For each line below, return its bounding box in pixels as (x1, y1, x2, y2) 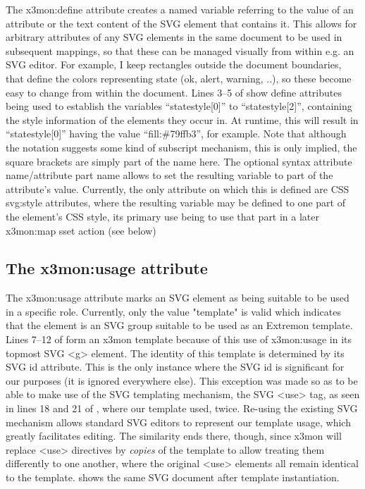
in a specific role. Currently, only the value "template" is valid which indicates (6, 304, 341, 318)
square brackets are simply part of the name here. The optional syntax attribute (6, 154, 352, 168)
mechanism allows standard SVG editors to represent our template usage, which (6, 414, 351, 429)
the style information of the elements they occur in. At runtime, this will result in (6, 112, 359, 127)
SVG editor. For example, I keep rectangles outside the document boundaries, (6, 57, 342, 72)
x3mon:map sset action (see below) (6, 223, 156, 237)
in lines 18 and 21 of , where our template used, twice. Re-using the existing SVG (6, 401, 358, 416)
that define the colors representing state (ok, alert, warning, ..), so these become (6, 70, 352, 85)
